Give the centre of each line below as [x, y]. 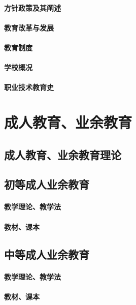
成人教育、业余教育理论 [63, 154]
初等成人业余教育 [47, 184]
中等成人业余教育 [47, 254]
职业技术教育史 [29, 87]
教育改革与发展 [29, 27]
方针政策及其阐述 [32, 7]
